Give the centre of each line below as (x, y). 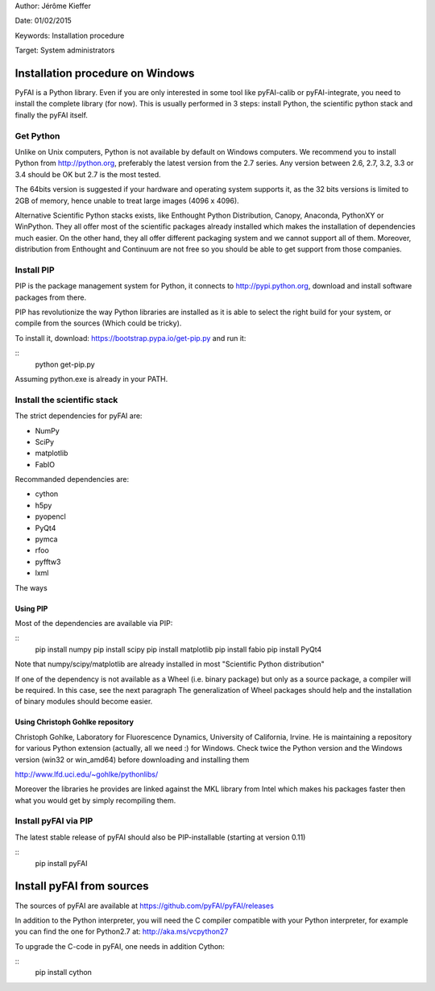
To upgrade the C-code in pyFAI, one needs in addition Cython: (120, 946)
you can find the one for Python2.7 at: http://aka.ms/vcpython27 (122, 931)
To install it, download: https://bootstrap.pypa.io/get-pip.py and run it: (130, 338)
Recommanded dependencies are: (72, 479)
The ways (31, 587)
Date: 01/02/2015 (43, 21)
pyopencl (50, 516)
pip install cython (64, 972)
